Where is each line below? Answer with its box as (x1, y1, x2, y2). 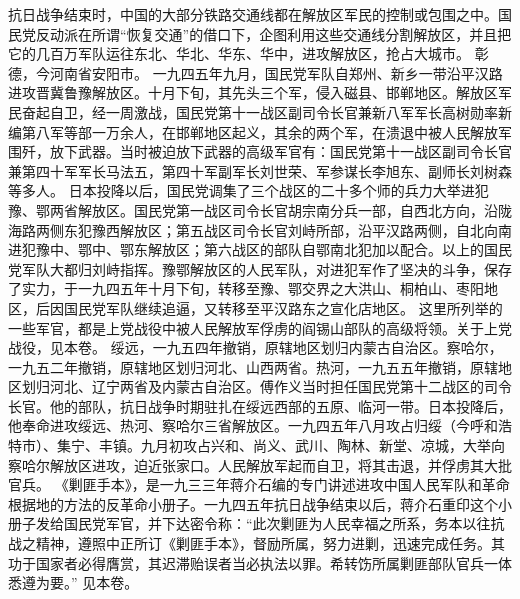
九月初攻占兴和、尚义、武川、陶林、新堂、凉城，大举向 (140, 435, 505, 456)
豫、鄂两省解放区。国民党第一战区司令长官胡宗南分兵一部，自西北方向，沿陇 (8, 199, 512, 220)
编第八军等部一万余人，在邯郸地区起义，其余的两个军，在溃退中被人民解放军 (8, 121, 512, 142)
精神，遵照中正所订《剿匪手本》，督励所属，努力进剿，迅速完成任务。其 (35, 533, 505, 554)
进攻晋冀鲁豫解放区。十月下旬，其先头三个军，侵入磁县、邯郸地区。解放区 (8, 82, 498, 103)
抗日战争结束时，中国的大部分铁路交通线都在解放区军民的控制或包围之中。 (8, 4, 498, 24)
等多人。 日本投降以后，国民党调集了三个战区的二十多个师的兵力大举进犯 (8, 180, 489, 201)
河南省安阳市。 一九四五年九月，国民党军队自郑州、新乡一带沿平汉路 (49, 62, 503, 83)
